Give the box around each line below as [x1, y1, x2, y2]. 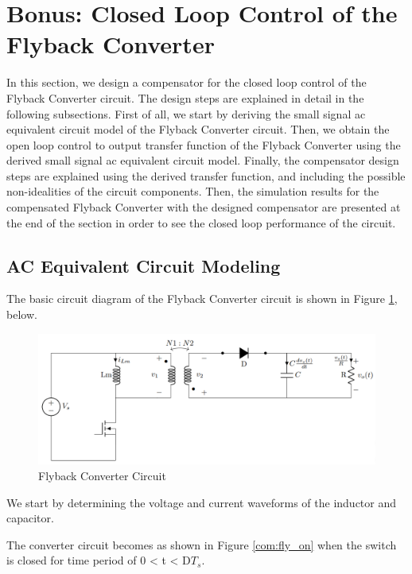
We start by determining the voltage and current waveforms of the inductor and [6, 494, 397, 510]
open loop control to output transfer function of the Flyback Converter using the [6, 136, 401, 153]
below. [6, 306, 37, 323]
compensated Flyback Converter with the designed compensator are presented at [6, 199, 401, 215]
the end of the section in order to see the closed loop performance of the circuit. [6, 214, 396, 231]
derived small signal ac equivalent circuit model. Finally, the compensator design [6, 152, 399, 169]
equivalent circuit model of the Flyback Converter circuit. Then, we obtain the [6, 121, 390, 138]
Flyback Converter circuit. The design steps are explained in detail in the [6, 89, 364, 106]
